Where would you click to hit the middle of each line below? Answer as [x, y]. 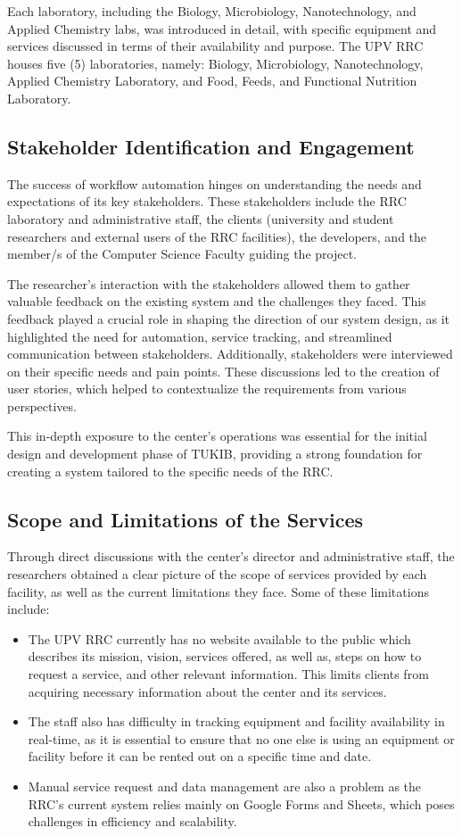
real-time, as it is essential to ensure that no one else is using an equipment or [241, 738]
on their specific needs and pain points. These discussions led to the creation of [223, 371]
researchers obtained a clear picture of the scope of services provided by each [217, 574]
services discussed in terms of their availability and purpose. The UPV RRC [215, 46]
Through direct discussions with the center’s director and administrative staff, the [231, 556]
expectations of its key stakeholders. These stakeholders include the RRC [207, 201]
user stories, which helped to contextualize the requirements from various [207, 389]
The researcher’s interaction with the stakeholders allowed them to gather [209, 283]
